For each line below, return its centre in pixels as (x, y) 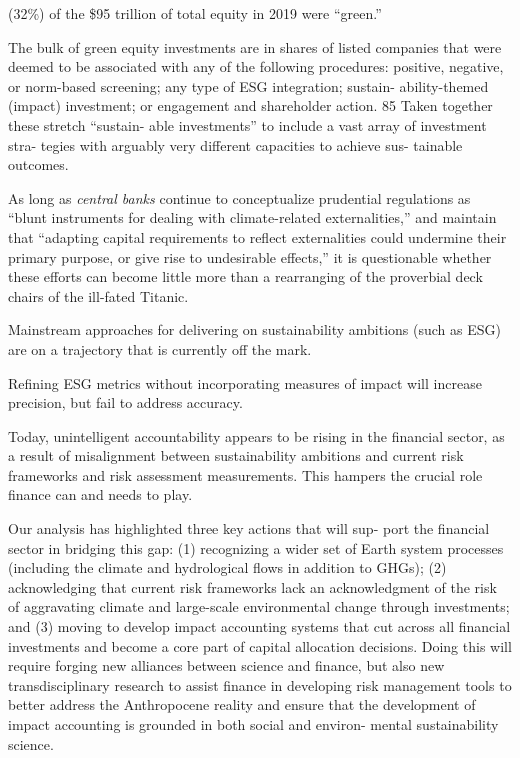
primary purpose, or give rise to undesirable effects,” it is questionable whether (250, 256)
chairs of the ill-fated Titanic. (98, 295)
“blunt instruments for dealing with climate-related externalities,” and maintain (252, 217)
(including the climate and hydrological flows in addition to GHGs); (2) (227, 567)
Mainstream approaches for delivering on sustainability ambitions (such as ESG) (254, 329)
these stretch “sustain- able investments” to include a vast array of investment (247, 124)
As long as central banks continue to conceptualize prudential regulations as (239, 197)
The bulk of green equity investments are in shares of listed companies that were (255, 46)
